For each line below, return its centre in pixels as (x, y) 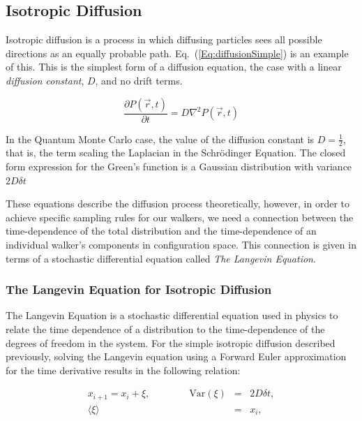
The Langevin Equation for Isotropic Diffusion (139, 289)
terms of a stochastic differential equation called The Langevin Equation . (161, 258)
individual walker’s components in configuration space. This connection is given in (181, 244)
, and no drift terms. (139, 80)
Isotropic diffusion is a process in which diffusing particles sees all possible (164, 39)
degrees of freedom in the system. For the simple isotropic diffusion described (171, 342)
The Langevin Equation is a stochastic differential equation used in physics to (172, 315)
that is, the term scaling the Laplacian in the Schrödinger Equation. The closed (176, 153)
